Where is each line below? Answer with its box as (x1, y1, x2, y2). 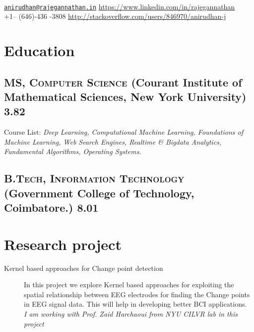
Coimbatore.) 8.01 (4, 200, 99, 215)
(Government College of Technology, (4, 185, 194, 200)
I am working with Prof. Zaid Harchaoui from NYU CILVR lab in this (24, 309, 238, 319)
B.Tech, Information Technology (4, 170, 185, 186)
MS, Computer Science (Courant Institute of (4, 74, 242, 89)
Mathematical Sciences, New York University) (4, 89, 247, 104)
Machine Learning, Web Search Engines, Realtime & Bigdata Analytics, (4, 136, 222, 147)
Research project (4, 234, 122, 254)
